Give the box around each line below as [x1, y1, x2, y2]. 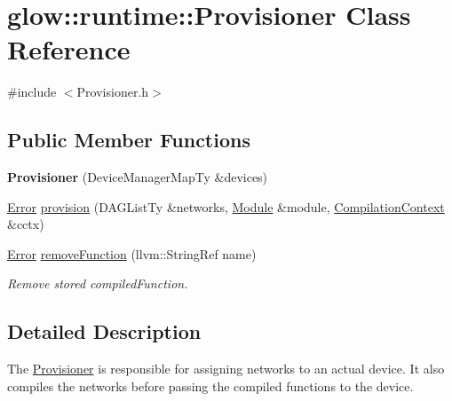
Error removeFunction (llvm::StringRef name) [7, 244, 257, 263]
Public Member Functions [7, 126, 250, 153]
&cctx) [7, 215, 44, 233]
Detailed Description [7, 318, 202, 345]
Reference [7, 31, 131, 67]
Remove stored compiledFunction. [7, 274, 188, 293]
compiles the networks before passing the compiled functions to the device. [7, 376, 414, 395]
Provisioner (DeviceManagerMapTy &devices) [7, 168, 268, 186]
